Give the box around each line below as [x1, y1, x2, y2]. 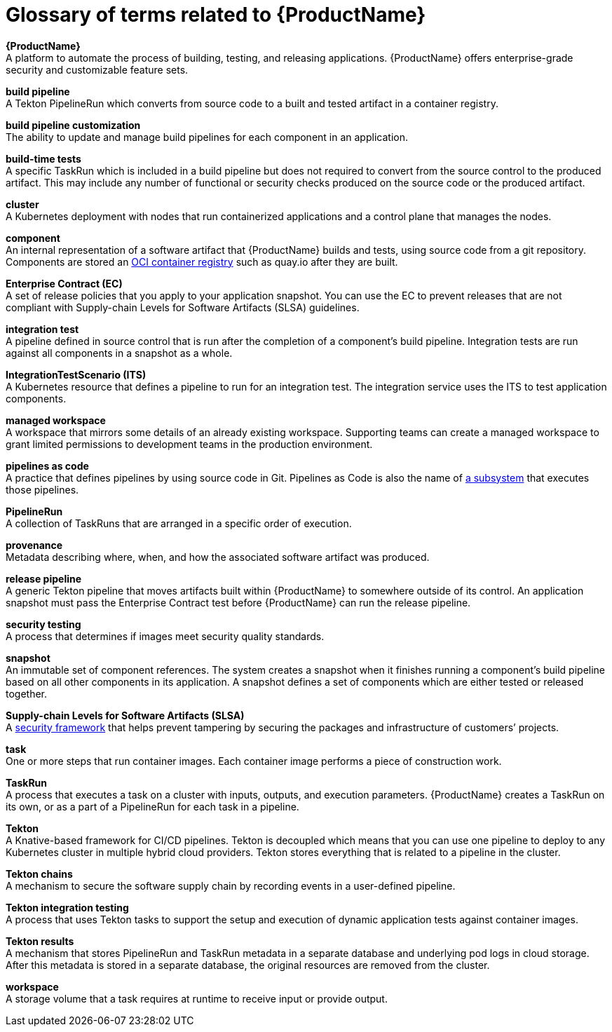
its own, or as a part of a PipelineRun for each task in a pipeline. [6, 800, 299, 813]
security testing [6, 618, 81, 630]
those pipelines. [6, 483, 79, 496]
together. [6, 687, 48, 700]
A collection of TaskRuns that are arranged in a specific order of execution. [6, 517, 352, 529]
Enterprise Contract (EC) [6, 277, 123, 290]
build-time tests [6, 152, 81, 165]
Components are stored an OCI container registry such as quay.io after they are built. [6, 255, 398, 268]
